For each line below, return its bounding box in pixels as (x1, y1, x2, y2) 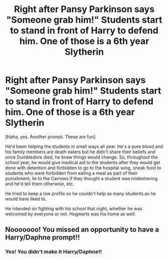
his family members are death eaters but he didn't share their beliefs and (5, 149, 155, 155)
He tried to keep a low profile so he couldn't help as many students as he (5, 190, 156, 196)
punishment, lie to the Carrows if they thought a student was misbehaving (5, 175, 158, 181)
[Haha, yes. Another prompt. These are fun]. (5, 134, 97, 140)
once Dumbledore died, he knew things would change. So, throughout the (5, 154, 158, 160)
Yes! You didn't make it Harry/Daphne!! (5, 248, 102, 255)
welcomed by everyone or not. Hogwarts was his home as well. (5, 211, 136, 217)
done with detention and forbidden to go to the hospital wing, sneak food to (5, 165, 161, 171)
